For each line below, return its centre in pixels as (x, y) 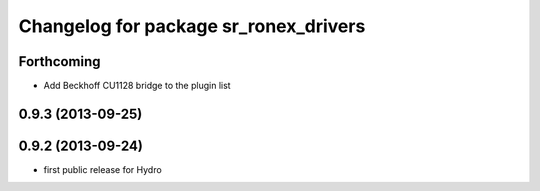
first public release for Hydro (102, 169)
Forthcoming (59, 61)
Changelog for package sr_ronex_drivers (192, 26)
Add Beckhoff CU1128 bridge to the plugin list (137, 86)
